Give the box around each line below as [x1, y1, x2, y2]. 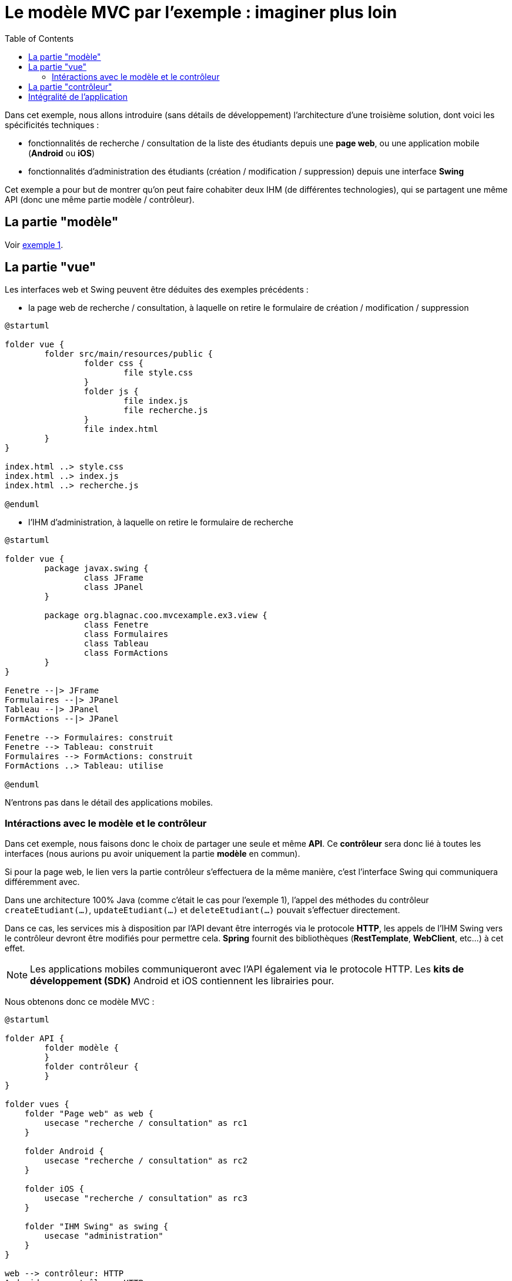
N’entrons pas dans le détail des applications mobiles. [5, 797, 213, 808]
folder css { [83, 358, 144, 368]
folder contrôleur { [44, 1062, 139, 1072]
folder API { [5, 1034, 65, 1044]
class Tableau [83, 639, 149, 649]
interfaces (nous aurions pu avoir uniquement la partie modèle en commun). [5, 849, 300, 859]
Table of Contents [5, 33, 74, 43]
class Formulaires [83, 629, 169, 639]
